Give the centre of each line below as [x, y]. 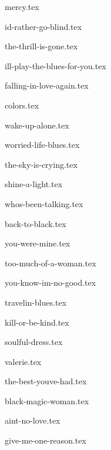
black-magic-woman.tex [47, 400]
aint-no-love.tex [33, 420]
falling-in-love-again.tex [47, 85]
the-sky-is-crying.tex [41, 164]
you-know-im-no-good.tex [51, 282]
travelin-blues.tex [36, 302]
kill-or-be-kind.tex [37, 322]
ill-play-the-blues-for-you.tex [55, 65]
